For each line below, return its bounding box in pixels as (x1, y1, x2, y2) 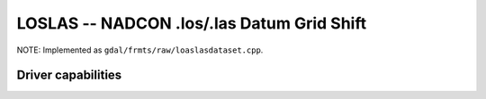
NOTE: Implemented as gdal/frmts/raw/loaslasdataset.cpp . (16, 45, 264, 55)
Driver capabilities (16, 68, 122, 83)
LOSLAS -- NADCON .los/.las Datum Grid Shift (16, 13, 367, 33)
